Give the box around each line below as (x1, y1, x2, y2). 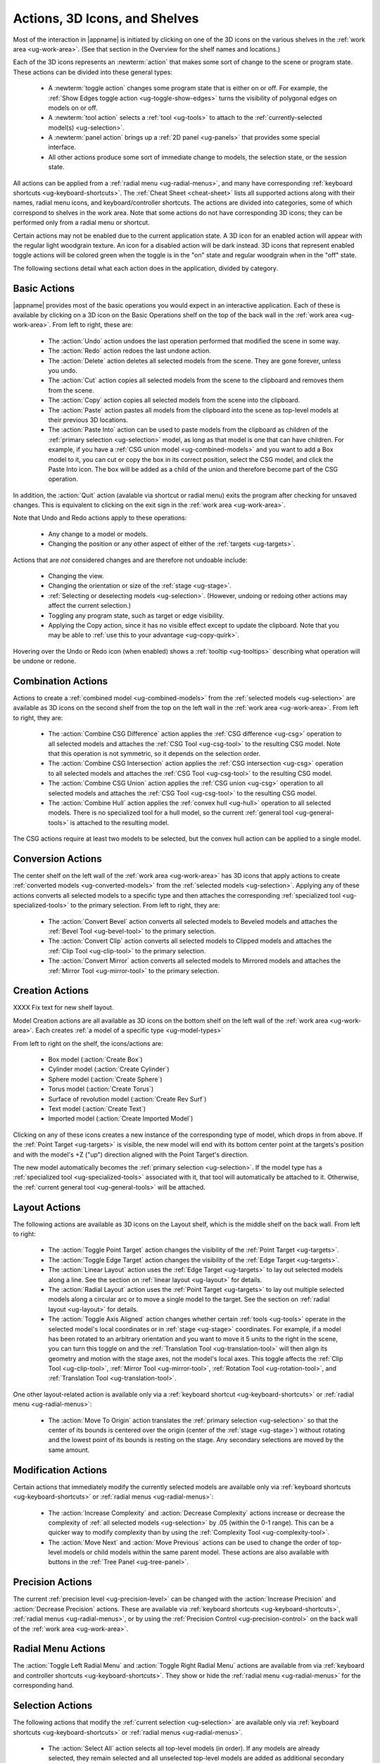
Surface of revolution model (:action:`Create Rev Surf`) (48, 1094, 207, 1103)
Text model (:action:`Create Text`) (48, 1104, 146, 1113)
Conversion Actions (13, 853, 102, 865)
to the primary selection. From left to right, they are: (70, 901, 220, 910)
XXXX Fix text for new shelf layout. (13, 1003, 114, 1012)
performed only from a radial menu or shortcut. (13, 219, 151, 227)
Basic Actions (13, 282, 75, 294)
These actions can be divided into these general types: (13, 68, 172, 76)
